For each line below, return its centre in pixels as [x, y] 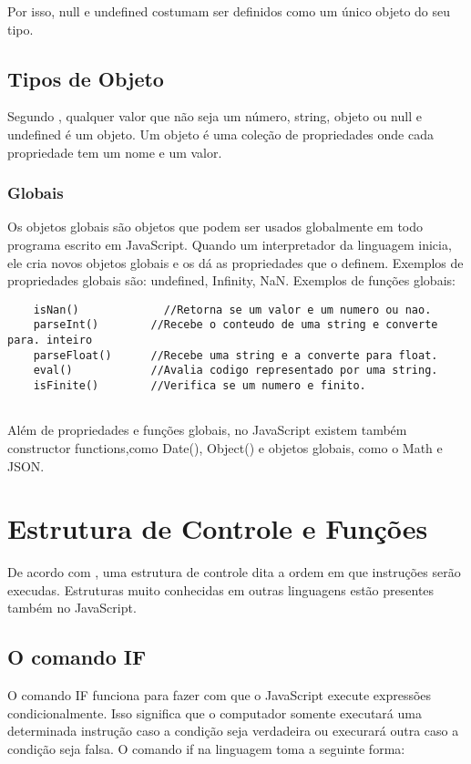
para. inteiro [50, 341]
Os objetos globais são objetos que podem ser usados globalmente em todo [215, 227]
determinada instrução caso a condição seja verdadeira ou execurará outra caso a [233, 731]
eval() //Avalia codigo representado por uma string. [235, 371]
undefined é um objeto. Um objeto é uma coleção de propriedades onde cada [220, 134]
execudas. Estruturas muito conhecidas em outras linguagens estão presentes [221, 589]
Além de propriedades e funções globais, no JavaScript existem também [207, 430]
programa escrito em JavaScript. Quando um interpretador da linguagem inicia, [230, 244]
